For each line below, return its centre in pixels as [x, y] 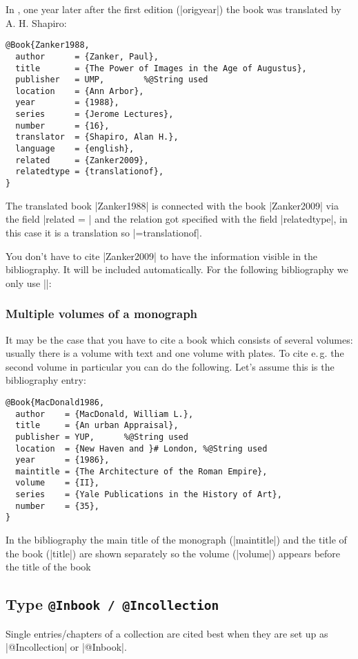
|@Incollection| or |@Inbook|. [66, 647]
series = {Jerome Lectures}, [95, 114]
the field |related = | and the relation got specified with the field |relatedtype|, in [177, 219]
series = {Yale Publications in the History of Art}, [149, 495]
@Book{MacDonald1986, [55, 402]
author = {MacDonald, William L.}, [105, 414]
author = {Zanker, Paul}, [87, 56]
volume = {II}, [58, 483]
